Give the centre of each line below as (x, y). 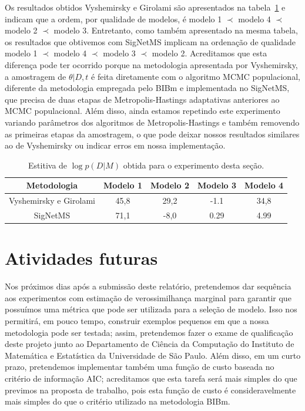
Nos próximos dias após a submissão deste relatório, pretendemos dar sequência (148, 286)
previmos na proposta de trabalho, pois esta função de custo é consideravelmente (150, 390)
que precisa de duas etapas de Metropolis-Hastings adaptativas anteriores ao (142, 99)
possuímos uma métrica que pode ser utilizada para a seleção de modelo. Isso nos (151, 309)
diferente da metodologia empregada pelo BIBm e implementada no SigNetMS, (147, 88)
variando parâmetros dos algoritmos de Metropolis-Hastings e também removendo (152, 122)
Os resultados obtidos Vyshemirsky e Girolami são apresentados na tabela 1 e (145, 7)
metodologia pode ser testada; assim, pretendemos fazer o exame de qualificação (149, 332)
